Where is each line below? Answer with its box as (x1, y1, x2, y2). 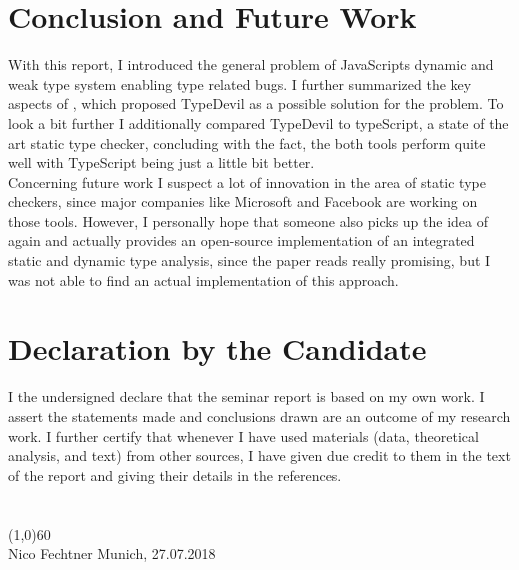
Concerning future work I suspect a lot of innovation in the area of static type (8, 171, 486, 192)
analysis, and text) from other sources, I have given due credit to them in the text (8, 445, 511, 466)
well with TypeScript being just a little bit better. (8, 152, 315, 173)
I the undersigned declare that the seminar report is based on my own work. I (8, 386, 485, 407)
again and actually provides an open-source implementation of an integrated (8, 230, 475, 251)
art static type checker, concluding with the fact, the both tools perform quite (8, 132, 486, 153)
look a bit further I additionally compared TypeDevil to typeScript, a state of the (8, 112, 509, 133)
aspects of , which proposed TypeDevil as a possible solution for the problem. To (8, 93, 504, 114)
